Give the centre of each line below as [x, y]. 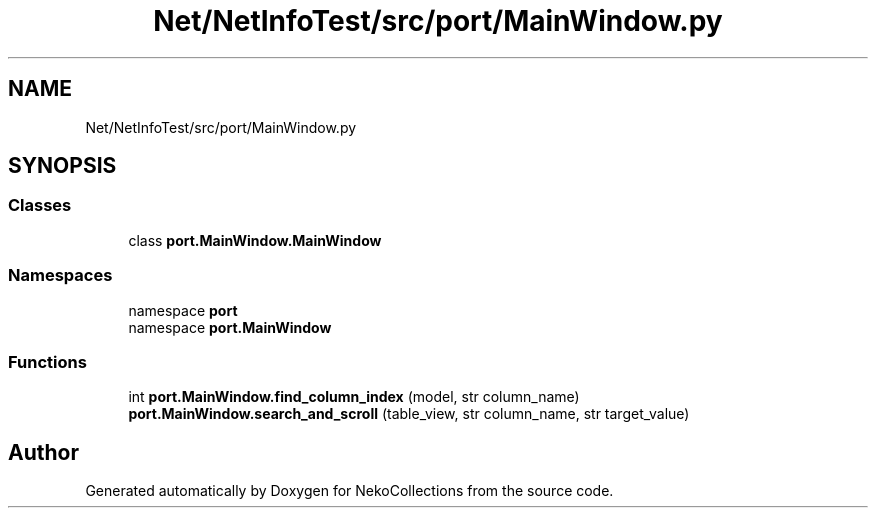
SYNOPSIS [62, 166]
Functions [47, 361]
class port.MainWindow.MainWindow [255, 240]
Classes [40, 205]
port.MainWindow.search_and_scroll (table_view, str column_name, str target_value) [409, 414]
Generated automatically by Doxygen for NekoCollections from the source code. [349, 491]
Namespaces [60, 275]
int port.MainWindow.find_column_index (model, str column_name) [354, 397]
